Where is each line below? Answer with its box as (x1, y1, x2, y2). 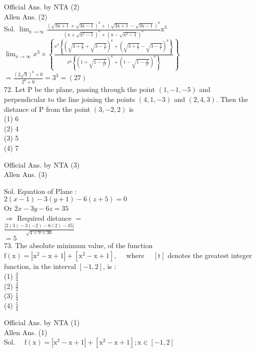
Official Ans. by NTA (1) (4, 317, 80, 327)
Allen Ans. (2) (4, 11, 48, 21)
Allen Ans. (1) (4, 327, 48, 337)
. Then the (216, 93, 249, 104)
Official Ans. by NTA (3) (4, 159, 80, 170)
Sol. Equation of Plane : (4, 185, 77, 196)
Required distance (17, 212, 71, 223)
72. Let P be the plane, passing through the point (4, 84, 155, 94)
